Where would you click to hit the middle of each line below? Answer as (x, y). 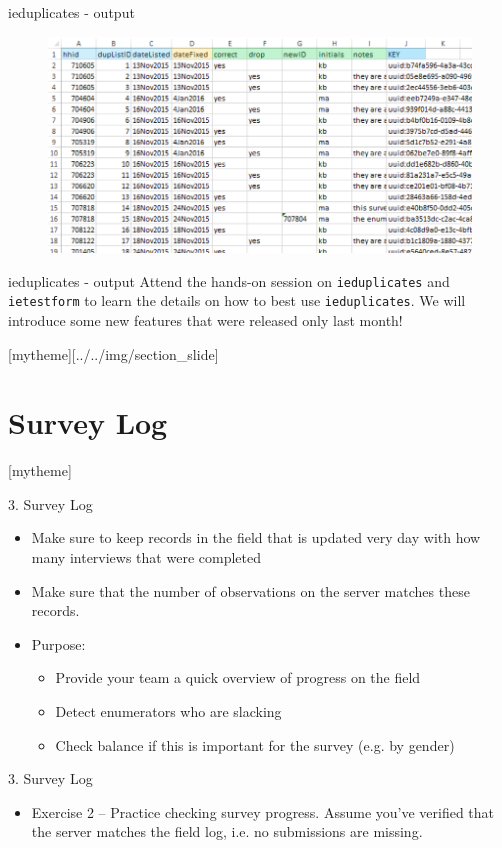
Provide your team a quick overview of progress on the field (238, 677)
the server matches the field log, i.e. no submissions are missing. (227, 831)
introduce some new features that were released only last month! (205, 319)
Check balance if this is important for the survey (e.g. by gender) (255, 744)
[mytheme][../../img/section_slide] (113, 353)
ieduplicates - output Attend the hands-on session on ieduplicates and (229, 280)
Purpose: (58, 643)
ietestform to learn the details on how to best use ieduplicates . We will (237, 300)
